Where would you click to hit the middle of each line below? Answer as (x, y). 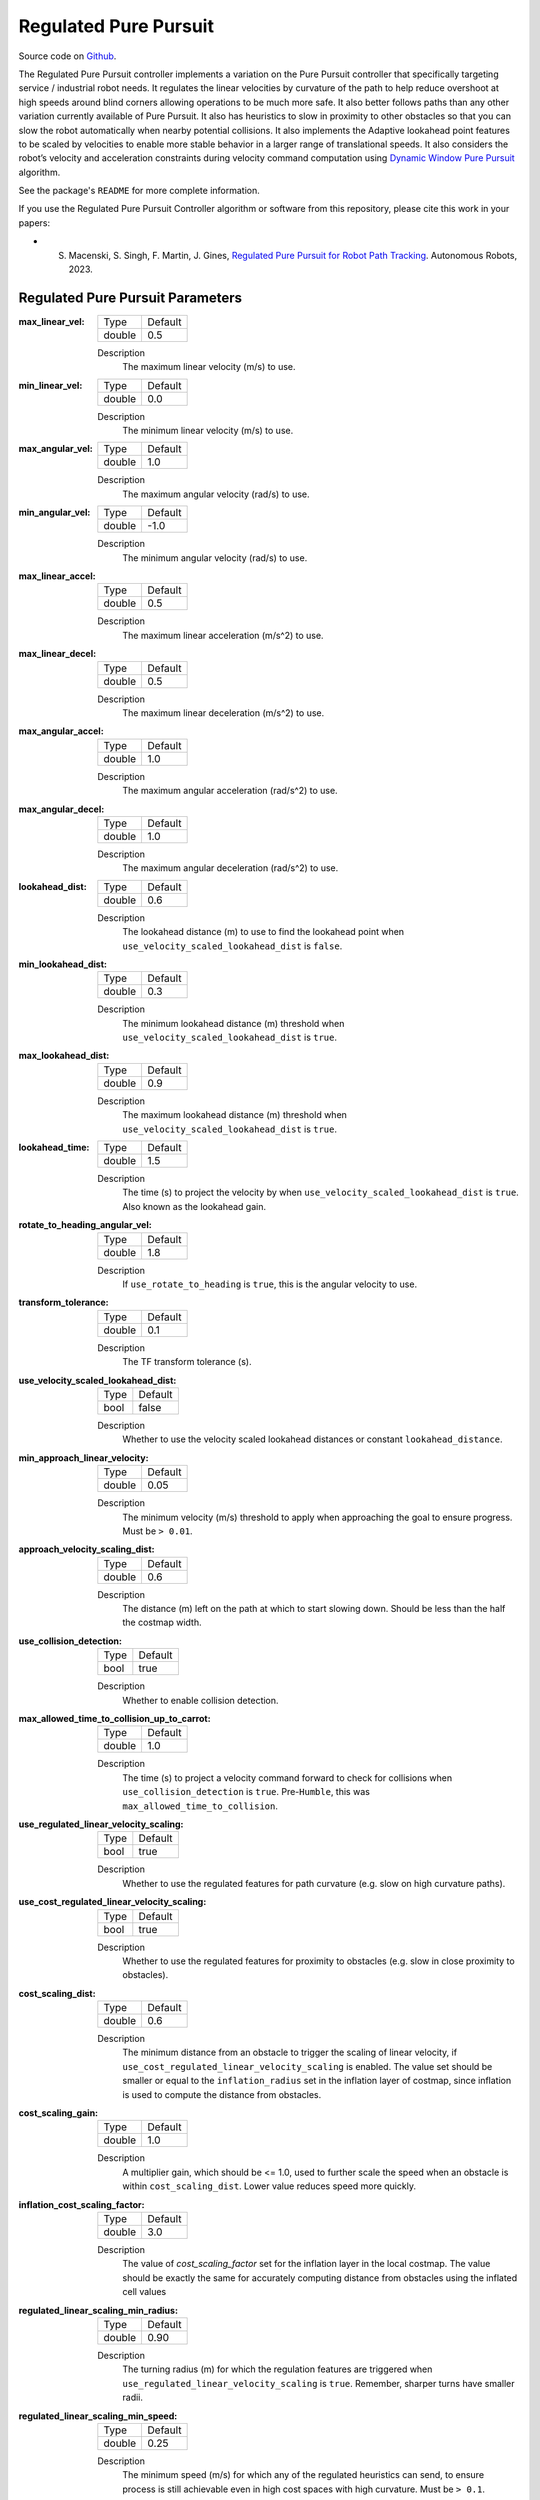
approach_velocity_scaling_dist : (86, 1549)
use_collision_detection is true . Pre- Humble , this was (246, 1792)
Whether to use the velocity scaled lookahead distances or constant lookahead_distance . (313, 1439)
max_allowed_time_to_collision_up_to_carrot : (114, 1719)
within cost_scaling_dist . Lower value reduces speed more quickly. (269, 2186)
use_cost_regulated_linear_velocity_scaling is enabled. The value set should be (307, 2066)
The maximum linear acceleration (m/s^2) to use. (223, 635)
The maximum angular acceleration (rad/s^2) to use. (230, 791)
